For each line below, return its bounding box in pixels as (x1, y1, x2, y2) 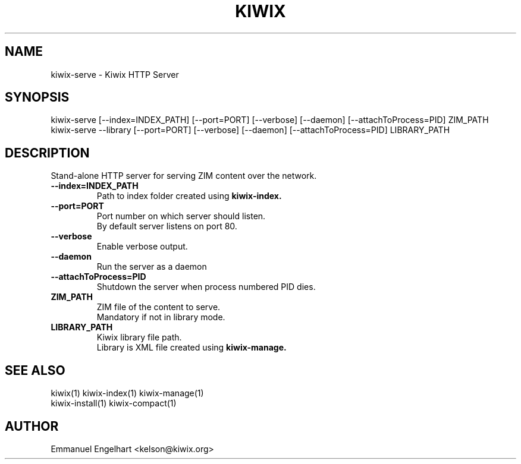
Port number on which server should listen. (96, 211, 266, 222)
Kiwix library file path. (96, 332, 182, 343)
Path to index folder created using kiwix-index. (96, 191, 282, 201)
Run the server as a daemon (96, 261, 207, 272)
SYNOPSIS (5, 90, 70, 105)
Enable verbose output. (96, 241, 188, 252)
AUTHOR (5, 418, 59, 434)
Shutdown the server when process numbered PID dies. (96, 282, 316, 292)
